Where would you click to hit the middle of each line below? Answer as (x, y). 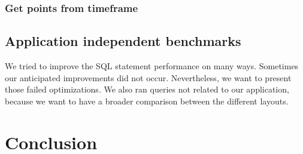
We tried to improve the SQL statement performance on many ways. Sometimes (152, 66)
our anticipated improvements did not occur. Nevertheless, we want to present (148, 77)
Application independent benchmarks (123, 41)
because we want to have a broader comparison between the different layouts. (147, 101)
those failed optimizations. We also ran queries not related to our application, (147, 89)
